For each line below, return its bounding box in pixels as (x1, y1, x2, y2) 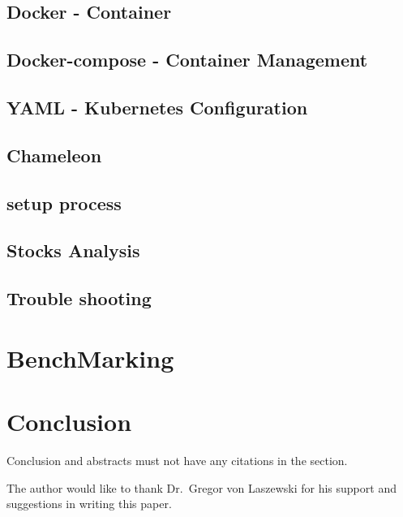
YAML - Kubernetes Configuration (6, 94, 308, 119)
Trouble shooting (6, 286, 152, 311)
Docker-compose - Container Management (6, 47, 368, 72)
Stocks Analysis (6, 238, 140, 263)
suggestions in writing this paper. (6, 495, 172, 512)
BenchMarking (6, 341, 174, 374)
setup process (6, 190, 122, 215)
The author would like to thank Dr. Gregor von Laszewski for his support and (6, 479, 397, 496)
